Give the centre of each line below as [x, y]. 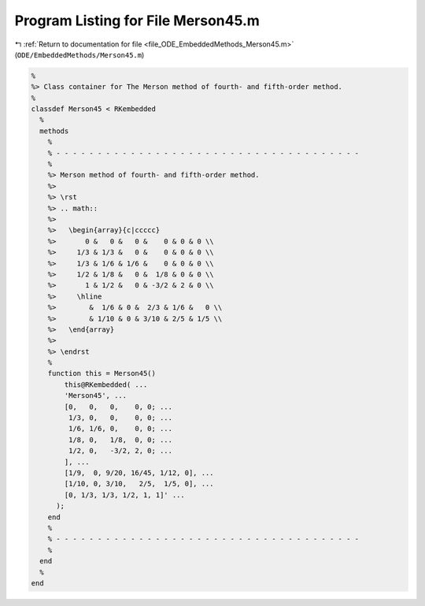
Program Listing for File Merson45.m [137, 20]
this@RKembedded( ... [106, 385]
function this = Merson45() [102, 374]
